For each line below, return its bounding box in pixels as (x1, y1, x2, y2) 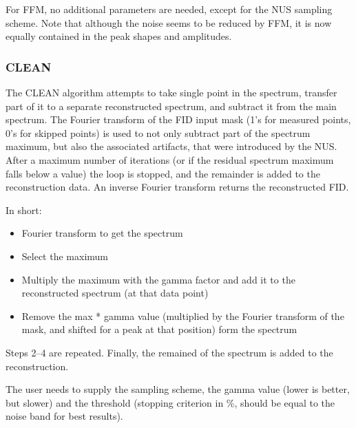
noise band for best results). (6, 409, 123, 423)
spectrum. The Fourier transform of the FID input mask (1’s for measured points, (6, 112, 351, 127)
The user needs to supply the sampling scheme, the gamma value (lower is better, (6, 382, 350, 396)
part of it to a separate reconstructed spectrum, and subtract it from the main (6, 98, 337, 113)
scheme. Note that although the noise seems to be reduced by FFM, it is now (6, 15, 332, 30)
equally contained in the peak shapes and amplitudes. (6, 29, 232, 43)
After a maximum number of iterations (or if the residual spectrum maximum (6, 152, 334, 167)
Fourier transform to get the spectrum (21, 226, 183, 240)
